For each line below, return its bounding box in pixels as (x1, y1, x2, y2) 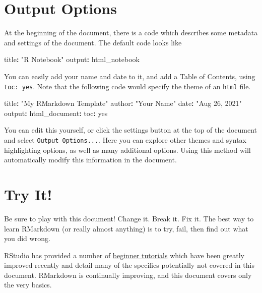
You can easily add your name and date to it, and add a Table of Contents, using (4, 71, 255, 81)
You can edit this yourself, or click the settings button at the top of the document (4, 125, 257, 135)
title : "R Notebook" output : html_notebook (4, 54, 140, 65)
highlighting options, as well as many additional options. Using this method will (4, 144, 251, 155)
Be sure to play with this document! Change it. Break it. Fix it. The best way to (4, 213, 254, 223)
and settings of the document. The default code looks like (4, 37, 182, 47)
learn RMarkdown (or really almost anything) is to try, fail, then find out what (4, 223, 248, 233)
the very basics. (4, 279, 52, 290)
